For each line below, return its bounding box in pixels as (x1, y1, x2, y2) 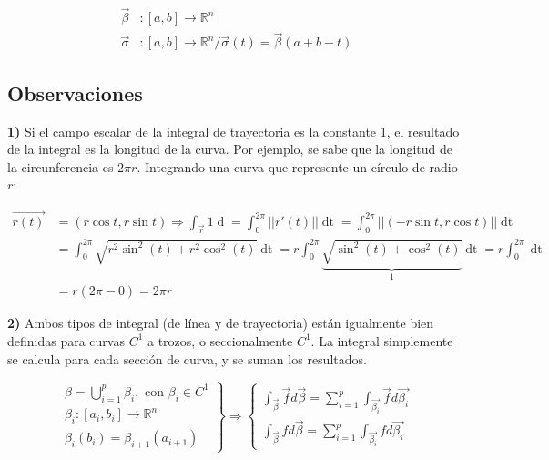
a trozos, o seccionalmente (147, 331, 293, 350)
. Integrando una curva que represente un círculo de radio (137, 157, 458, 176)
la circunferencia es (7, 157, 114, 176)
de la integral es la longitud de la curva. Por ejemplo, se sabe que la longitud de (7, 139, 452, 158)
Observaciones (7, 78, 143, 107)
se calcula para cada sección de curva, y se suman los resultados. (7, 349, 367, 368)
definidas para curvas (7, 331, 125, 350)
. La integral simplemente (310, 331, 453, 350)
